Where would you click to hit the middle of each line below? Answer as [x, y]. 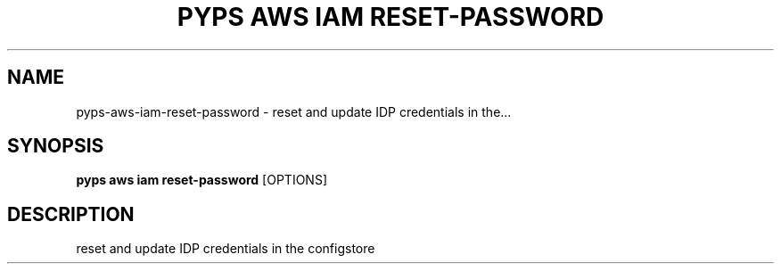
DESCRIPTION [71, 214]
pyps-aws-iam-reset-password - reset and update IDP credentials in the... [294, 111]
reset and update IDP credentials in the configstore [226, 249]
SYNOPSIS [56, 146]
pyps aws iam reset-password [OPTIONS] [201, 180]
